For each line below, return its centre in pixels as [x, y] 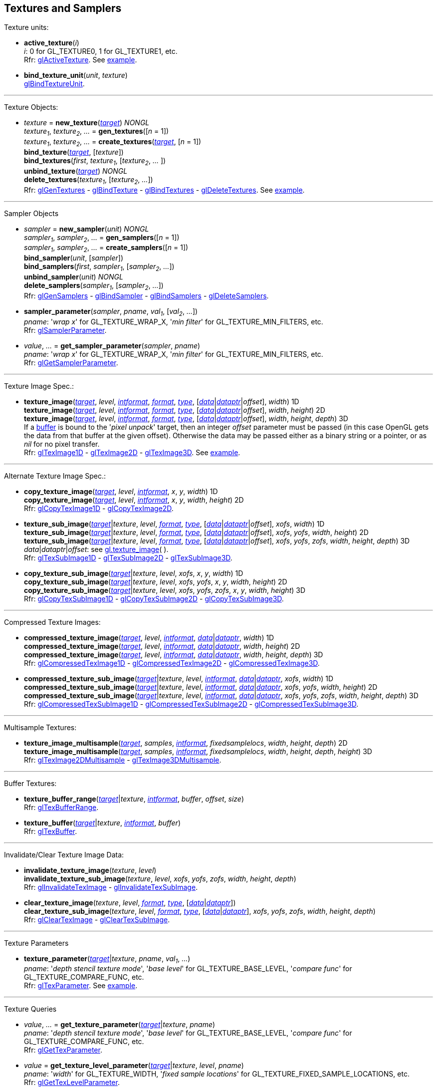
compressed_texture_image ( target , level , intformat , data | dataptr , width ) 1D [149, 637]
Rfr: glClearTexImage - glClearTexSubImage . [97, 919]
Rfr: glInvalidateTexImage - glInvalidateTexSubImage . [111, 887]
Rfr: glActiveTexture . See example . [81, 60]
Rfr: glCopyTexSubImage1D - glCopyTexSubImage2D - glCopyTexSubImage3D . [154, 598]
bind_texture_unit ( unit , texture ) [76, 75]
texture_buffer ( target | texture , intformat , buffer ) [102, 822]
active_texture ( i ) [52, 43]
